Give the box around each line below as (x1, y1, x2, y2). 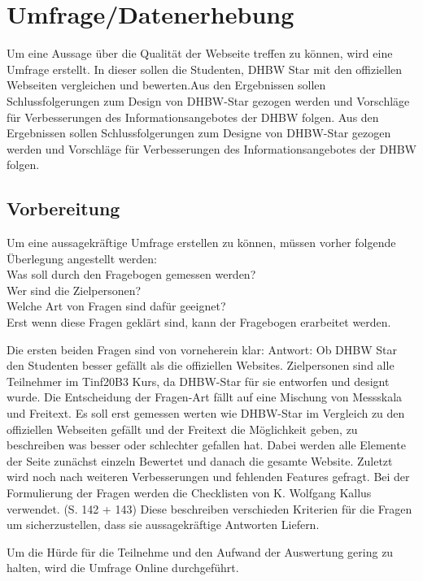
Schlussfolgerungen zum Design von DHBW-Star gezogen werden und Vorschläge (7, 92, 410, 109)
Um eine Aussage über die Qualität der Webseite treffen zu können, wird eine (7, 45, 393, 62)
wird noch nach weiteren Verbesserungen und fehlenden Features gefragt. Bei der (7, 468, 410, 485)
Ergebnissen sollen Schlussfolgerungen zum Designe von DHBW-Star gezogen (7, 124, 391, 141)
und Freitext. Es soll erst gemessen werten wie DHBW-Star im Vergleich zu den (7, 405, 405, 422)
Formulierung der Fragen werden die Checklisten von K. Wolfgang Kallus (7, 483, 372, 501)
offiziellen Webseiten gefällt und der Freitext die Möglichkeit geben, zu (7, 420, 358, 437)
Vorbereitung (7, 196, 120, 221)
